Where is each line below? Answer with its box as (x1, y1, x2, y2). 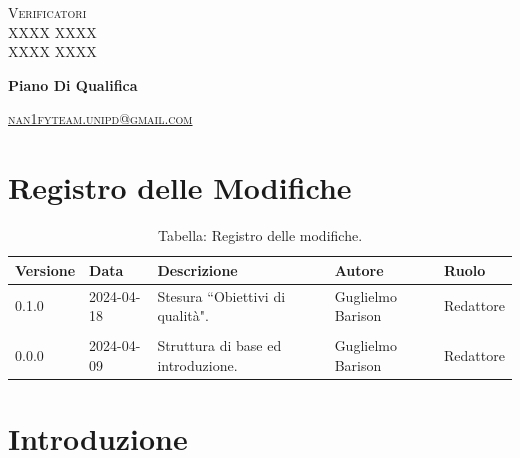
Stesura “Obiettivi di (157, 285, 286, 306)
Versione (15, 259, 76, 280)
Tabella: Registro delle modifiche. (157, 225, 363, 246)
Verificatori (8, 2, 87, 22)
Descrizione (157, 259, 238, 280)
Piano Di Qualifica (8, 74, 138, 95)
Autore (334, 259, 384, 280)
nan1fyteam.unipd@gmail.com (8, 108, 193, 129)
